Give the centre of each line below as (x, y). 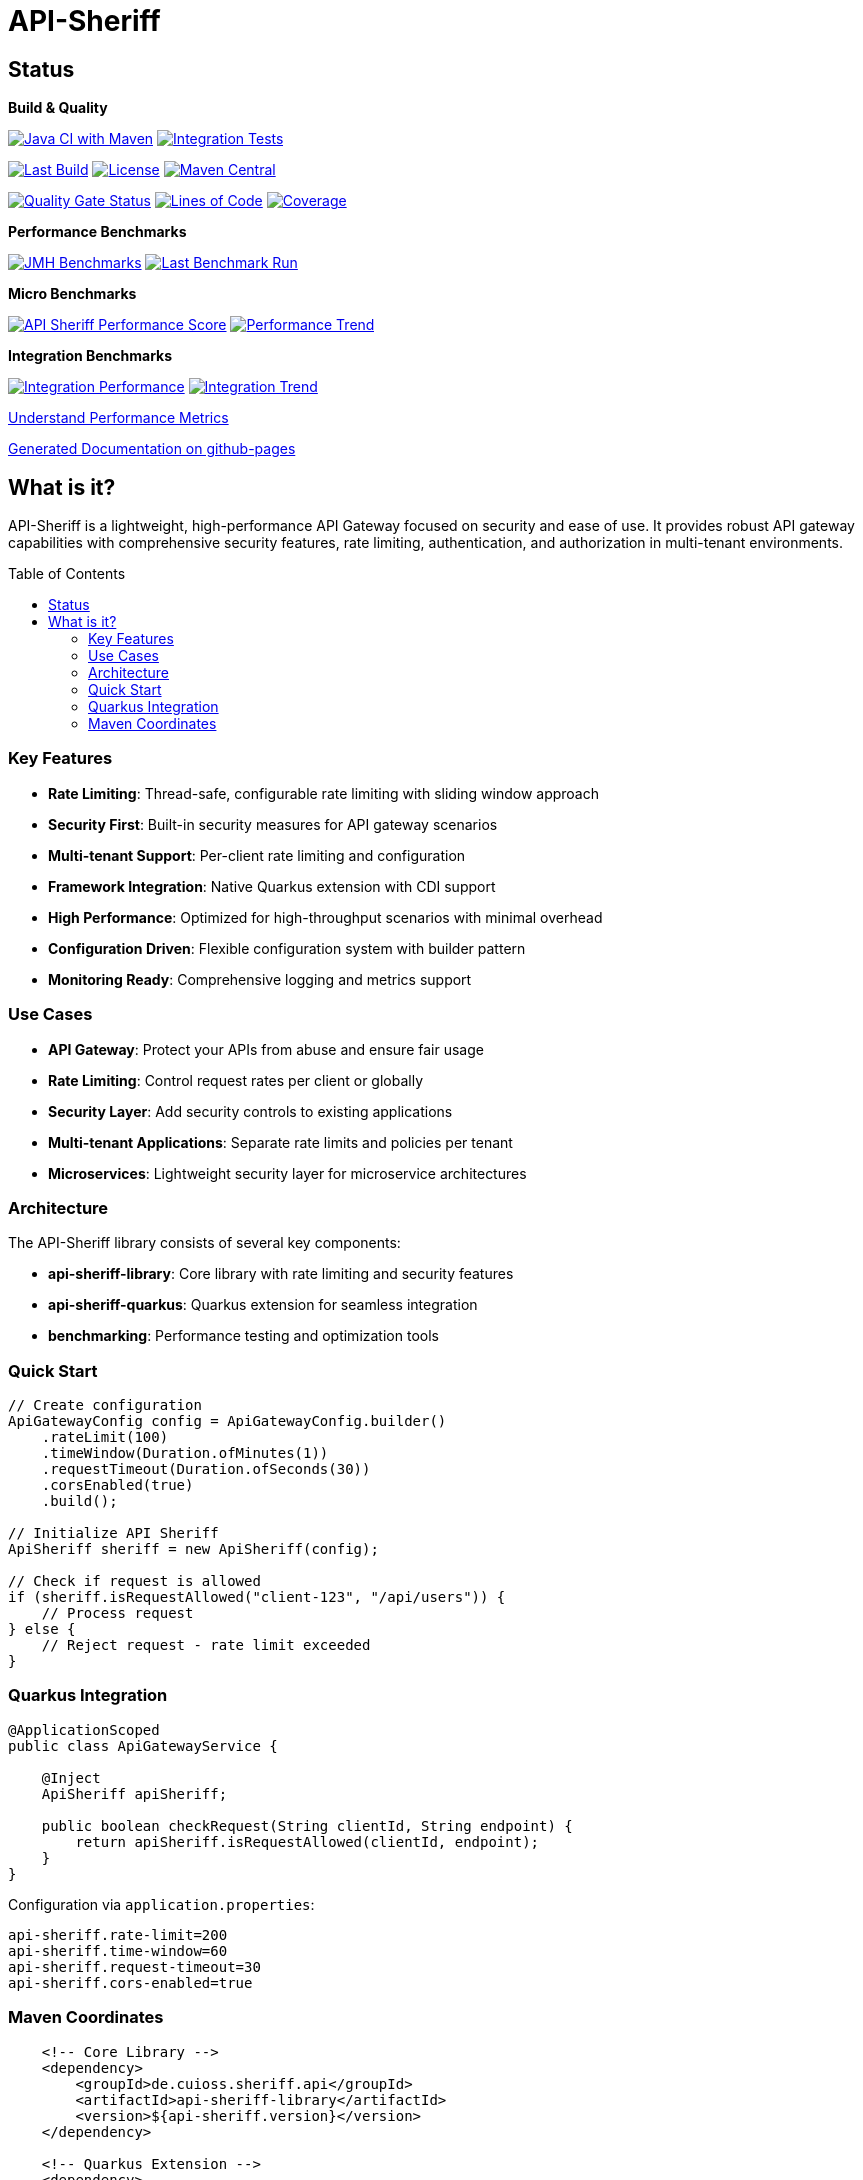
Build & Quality (58, 108)
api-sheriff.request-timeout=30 (134, 1966)
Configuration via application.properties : (161, 1904)
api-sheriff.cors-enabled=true (130, 1982)
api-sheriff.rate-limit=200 (118, 1934)
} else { (42, 1629)
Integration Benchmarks (90, 356)
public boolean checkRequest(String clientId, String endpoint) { (307, 1825)
